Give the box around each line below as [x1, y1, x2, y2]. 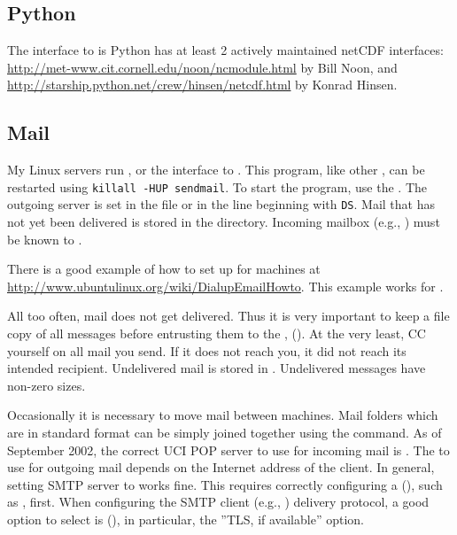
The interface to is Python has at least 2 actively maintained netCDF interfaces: [7, 41, 444, 59]
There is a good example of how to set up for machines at [7, 260, 321, 278]
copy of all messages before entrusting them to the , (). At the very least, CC [7, 324, 426, 343]
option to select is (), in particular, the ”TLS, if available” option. [7, 510, 364, 528]
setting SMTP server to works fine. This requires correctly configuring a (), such [7, 475, 443, 493]
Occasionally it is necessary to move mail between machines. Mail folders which [7, 406, 438, 424]
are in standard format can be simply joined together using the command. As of [7, 423, 442, 442]
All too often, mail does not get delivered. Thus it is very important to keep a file [7, 306, 450, 325]
